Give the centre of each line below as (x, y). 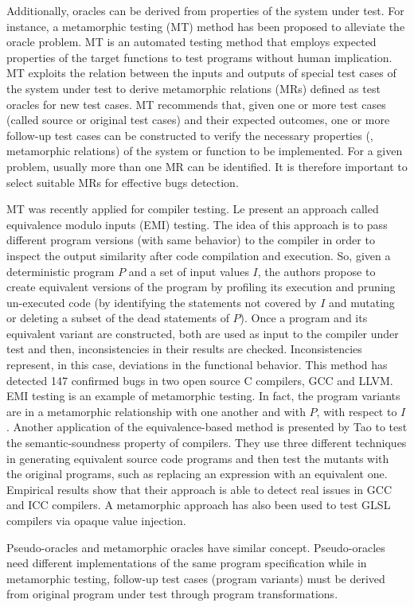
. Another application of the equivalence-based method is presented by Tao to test (207, 427)
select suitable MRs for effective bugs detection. (123, 182)
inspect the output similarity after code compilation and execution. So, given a (199, 255)
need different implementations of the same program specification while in (187, 563)
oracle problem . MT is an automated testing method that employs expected (191, 42)
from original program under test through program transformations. (172, 594)
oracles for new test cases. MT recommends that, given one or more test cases (196, 104)
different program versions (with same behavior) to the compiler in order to (191, 240)
